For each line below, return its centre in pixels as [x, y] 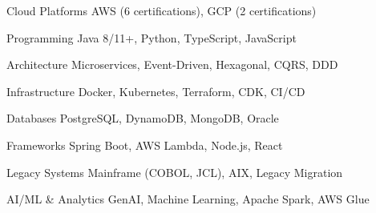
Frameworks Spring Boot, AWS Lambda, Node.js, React [145, 145]
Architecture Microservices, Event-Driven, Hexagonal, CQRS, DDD [172, 64]
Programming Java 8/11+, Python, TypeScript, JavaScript [152, 37]
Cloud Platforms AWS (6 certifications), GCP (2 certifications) [162, 10]
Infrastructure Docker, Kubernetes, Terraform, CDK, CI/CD [156, 91]
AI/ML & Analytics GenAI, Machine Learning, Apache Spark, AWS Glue [188, 199]
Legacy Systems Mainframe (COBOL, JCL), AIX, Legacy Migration [175, 172]
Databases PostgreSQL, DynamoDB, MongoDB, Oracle [143, 118]
